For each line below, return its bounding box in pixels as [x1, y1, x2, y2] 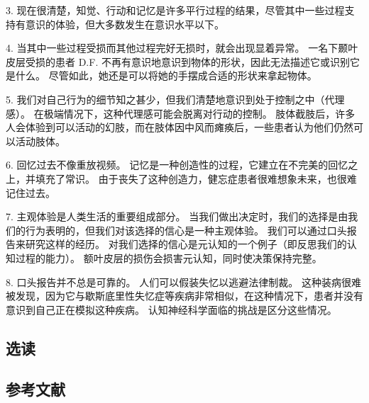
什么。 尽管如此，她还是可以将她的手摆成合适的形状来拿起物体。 [15, 68, 317, 83]
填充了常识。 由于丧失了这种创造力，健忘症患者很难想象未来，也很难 [35, 171, 357, 186]
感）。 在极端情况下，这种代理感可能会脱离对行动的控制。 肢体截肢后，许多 [6, 106, 356, 120]
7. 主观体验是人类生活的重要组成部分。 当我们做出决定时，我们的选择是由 [6, 209, 348, 224]
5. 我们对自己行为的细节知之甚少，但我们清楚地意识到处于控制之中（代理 [6, 91, 345, 106]
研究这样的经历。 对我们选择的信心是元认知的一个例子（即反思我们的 [25, 237, 347, 251]
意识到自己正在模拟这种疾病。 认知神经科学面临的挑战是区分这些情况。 [6, 302, 337, 317]
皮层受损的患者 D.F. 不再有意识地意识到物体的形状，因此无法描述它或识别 [6, 54, 350, 69]
